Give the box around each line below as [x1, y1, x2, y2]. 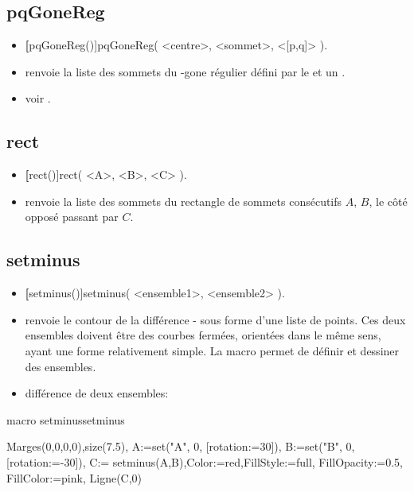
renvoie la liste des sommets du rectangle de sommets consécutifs [25, 192, 342, 209]
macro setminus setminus [6, 411, 125, 428]
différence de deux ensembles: [25, 385, 169, 401]
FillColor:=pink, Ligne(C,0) [6, 469, 143, 486]
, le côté [369, 192, 408, 209]
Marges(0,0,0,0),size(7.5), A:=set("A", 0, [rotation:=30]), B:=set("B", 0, [6, 438, 355, 455]
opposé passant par [25, 208, 119, 225]
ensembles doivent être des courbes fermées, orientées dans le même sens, [25, 327, 381, 343]
